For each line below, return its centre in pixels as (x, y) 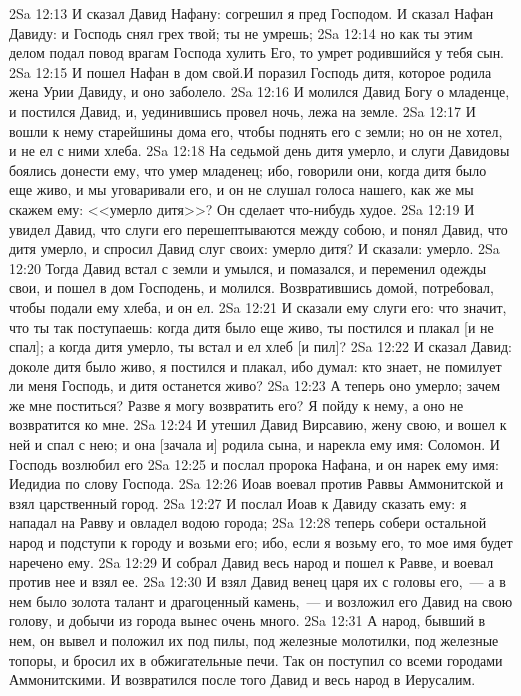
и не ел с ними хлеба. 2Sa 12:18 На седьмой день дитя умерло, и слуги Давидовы (259, 150)
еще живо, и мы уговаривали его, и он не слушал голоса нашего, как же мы (241, 189)
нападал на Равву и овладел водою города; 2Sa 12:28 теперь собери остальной (248, 522)
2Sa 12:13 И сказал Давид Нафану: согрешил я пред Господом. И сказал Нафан (251, 13)
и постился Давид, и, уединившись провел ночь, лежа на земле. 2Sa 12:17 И (242, 110)
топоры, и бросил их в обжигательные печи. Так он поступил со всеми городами (256, 659)
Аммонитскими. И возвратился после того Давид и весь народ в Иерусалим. (242, 679)
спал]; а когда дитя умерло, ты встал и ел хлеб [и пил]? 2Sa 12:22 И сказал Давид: (260, 346)
